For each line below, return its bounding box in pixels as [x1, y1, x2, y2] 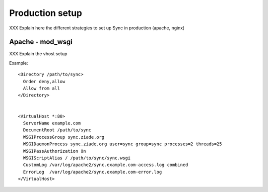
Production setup [9, 7, 82, 18]
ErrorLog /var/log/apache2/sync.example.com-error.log [23, 169, 162, 175]
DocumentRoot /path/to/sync [23, 127, 92, 133]
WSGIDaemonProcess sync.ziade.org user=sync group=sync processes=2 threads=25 [23, 141, 222, 147]
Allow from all [23, 86, 60, 92]
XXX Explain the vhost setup [9, 51, 67, 57]
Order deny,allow [23, 79, 66, 84]
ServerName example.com [23, 120, 81, 126]
